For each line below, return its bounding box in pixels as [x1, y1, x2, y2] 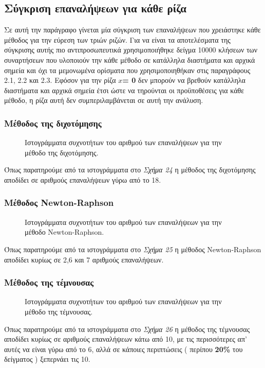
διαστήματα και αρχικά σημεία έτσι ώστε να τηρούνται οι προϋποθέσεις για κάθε [4, 84, 244, 95]
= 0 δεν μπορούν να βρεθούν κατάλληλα [122, 75, 245, 85]
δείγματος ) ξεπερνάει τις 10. [4, 354, 90, 364]
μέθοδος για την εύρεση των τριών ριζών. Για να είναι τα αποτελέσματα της [4, 34, 231, 45]
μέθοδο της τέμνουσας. [25, 306, 93, 317]
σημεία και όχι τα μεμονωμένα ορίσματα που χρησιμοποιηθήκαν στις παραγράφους [4, 64, 251, 75]
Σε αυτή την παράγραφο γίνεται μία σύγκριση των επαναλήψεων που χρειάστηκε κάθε [4, 24, 261, 35]
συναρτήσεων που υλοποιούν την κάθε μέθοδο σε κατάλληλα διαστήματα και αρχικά [4, 54, 255, 65]
